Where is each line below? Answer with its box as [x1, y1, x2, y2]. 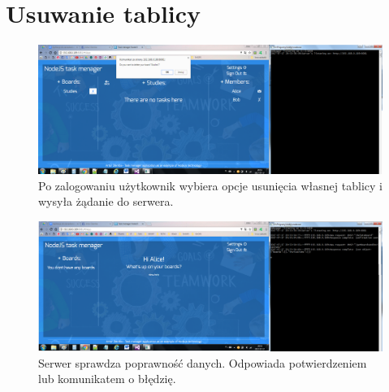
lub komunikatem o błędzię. [38, 370, 176, 387]
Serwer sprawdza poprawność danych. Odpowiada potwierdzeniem [38, 354, 367, 371]
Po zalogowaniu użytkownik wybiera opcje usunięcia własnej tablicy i [38, 176, 383, 194]
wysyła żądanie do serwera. [38, 193, 174, 210]
